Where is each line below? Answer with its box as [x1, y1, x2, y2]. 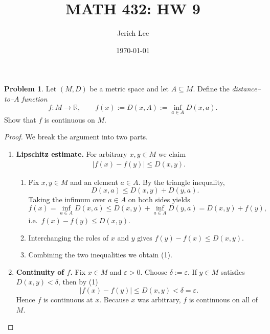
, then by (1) [58, 276, 98, 287]
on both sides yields [128, 194, 190, 205]
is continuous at [43, 294, 93, 304]
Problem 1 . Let [4, 83, 57, 94]
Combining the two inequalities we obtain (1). [28, 249, 172, 260]
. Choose [140, 266, 168, 277]
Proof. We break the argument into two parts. [4, 131, 148, 142]
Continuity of [16, 266, 64, 277]
